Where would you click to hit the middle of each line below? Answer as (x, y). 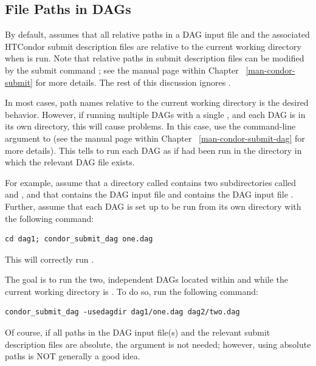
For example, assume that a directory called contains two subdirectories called (151, 182)
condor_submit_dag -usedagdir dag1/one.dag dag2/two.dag (122, 312)
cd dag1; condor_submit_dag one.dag (79, 239)
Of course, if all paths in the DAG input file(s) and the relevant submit (138, 332)
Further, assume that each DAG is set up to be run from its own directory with (153, 206)
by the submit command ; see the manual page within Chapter (122, 70)
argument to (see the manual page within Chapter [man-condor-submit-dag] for (155, 138)
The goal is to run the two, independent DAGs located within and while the (146, 279)
